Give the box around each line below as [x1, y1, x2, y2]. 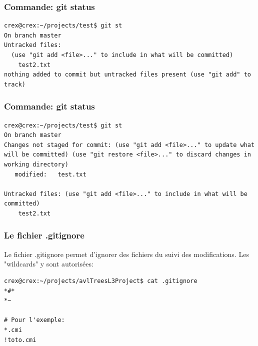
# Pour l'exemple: [4, 316, 65, 324]
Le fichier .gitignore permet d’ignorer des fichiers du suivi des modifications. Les [4, 248, 249, 259]
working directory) [4, 160, 68, 168]
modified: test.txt [14, 170, 86, 178]
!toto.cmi [4, 336, 36, 343]
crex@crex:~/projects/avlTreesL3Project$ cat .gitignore [4, 277, 197, 284]
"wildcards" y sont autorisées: [4, 258, 93, 269]
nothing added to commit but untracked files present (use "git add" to [4, 71, 251, 78]
